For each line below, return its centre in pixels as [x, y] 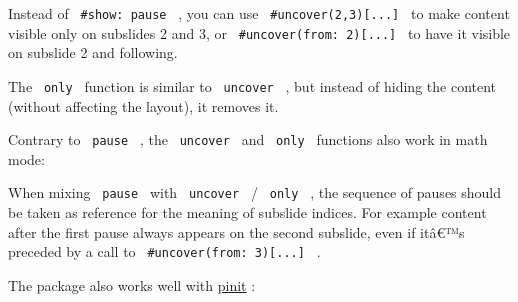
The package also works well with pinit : [132, 284]
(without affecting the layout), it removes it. [143, 105]
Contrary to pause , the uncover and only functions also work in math [248, 139]
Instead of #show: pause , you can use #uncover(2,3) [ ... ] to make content [259, 13]
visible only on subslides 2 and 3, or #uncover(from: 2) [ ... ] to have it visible [259, 32]
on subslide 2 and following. [93, 52]
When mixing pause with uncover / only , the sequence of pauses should [255, 192]
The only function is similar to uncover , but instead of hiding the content [252, 85]
